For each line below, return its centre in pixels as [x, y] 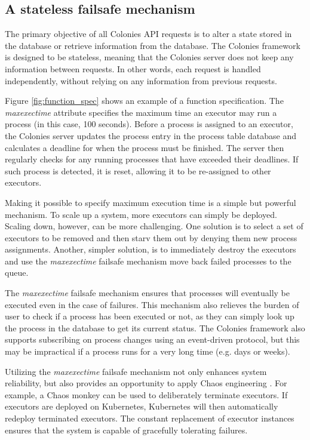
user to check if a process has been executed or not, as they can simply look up [150, 316]
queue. [17, 273]
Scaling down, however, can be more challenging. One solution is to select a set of [154, 226]
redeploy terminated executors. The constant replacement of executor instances [150, 418]
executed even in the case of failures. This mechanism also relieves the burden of [152, 304]
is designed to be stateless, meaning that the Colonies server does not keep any [149, 57]
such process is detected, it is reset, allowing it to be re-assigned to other [138, 170]
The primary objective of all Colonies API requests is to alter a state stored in [148, 34]
